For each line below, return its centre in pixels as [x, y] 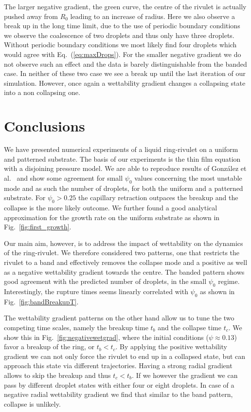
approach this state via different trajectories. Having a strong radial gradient [118, 365]
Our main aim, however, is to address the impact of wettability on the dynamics [124, 243]
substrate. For [25, 197]
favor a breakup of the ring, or [49, 346]
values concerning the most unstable [188, 178]
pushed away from [31, 16]
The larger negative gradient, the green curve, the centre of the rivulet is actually [125, 6]
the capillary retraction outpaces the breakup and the [158, 197]
